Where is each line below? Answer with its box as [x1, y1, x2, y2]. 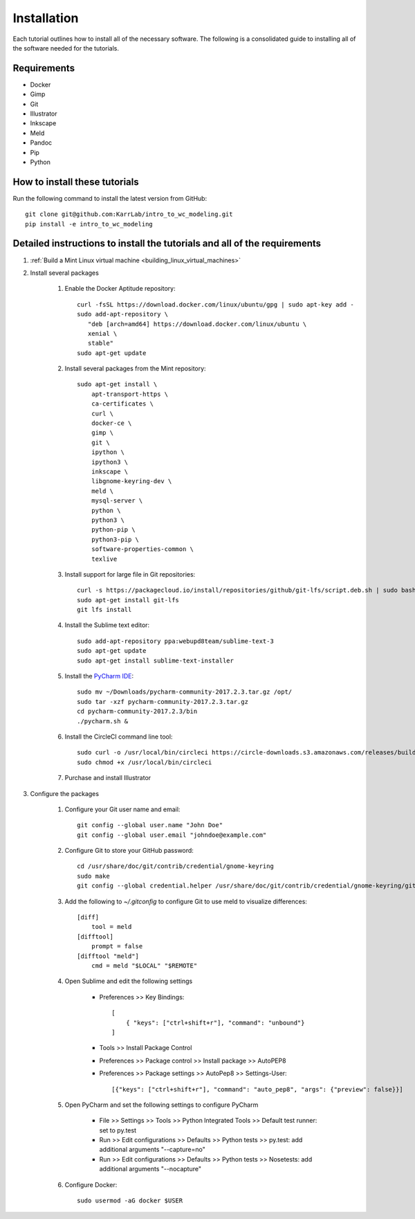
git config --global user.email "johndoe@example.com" [77, 831, 267, 839]
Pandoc [30, 138, 53, 147]
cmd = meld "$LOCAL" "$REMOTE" [91, 962, 198, 969]
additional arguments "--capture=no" [99, 1146, 205, 1154]
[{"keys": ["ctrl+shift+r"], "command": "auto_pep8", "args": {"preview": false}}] [111, 1085, 404, 1093]
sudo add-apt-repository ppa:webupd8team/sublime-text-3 [77, 637, 275, 645]
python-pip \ [91, 526, 136, 534]
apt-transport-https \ [91, 390, 169, 398]
